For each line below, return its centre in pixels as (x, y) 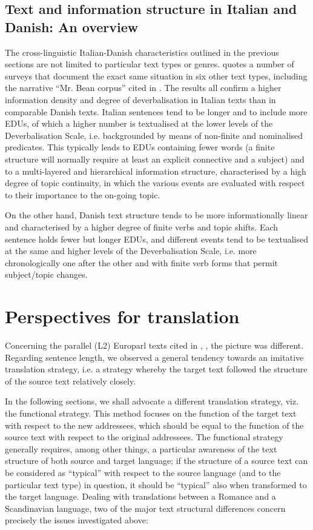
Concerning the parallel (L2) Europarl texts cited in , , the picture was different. (154, 345)
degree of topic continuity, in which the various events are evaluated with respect (155, 183)
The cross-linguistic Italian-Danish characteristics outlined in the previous (142, 52)
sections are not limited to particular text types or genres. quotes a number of (150, 64)
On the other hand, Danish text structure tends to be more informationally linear (156, 215)
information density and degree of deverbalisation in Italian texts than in (140, 99)
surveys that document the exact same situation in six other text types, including (156, 75)
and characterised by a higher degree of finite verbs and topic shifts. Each (142, 226)
